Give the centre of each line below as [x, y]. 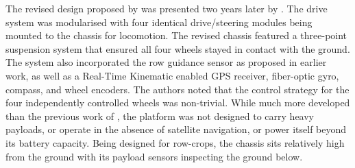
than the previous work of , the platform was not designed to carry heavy [160, 116]
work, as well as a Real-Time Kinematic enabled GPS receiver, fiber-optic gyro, [172, 75]
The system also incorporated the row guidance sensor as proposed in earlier [166, 62]
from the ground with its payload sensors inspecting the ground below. [154, 156]
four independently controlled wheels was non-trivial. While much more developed [178, 103]
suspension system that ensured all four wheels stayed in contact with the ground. [178, 48]
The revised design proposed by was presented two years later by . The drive [167, 8]
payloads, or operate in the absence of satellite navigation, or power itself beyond [176, 129]
